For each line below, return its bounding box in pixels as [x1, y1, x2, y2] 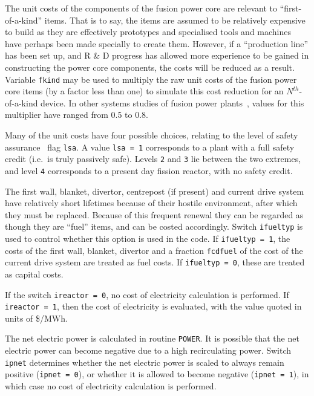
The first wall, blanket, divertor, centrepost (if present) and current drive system [5, 184, 304, 197]
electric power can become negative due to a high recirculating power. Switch [5, 344, 292, 357]
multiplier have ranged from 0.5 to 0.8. [5, 108, 148, 121]
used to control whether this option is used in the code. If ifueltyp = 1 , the [5, 232, 290, 244]
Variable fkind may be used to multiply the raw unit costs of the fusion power [5, 73, 297, 85]
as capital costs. [5, 267, 64, 280]
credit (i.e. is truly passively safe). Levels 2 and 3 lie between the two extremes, [5, 152, 301, 165]
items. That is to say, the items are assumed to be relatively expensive [44, 13, 306, 26]
